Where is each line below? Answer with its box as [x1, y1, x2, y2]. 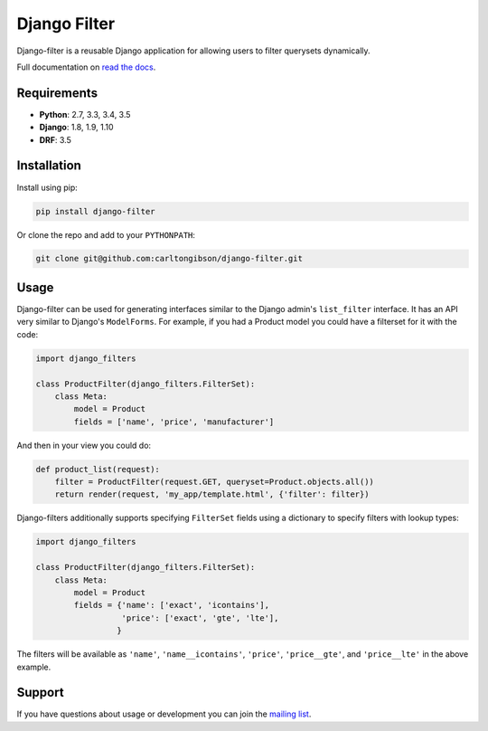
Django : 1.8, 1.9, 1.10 [39, 122, 114, 133]
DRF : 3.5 [39, 134, 71, 145]
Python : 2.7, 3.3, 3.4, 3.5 [39, 109, 131, 119]
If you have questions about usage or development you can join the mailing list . [16, 708, 312, 719]
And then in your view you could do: [16, 440, 152, 451]
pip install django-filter [35, 206, 155, 216]
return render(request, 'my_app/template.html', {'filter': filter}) [54, 489, 370, 499]
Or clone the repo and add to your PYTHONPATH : [16, 229, 196, 240]
